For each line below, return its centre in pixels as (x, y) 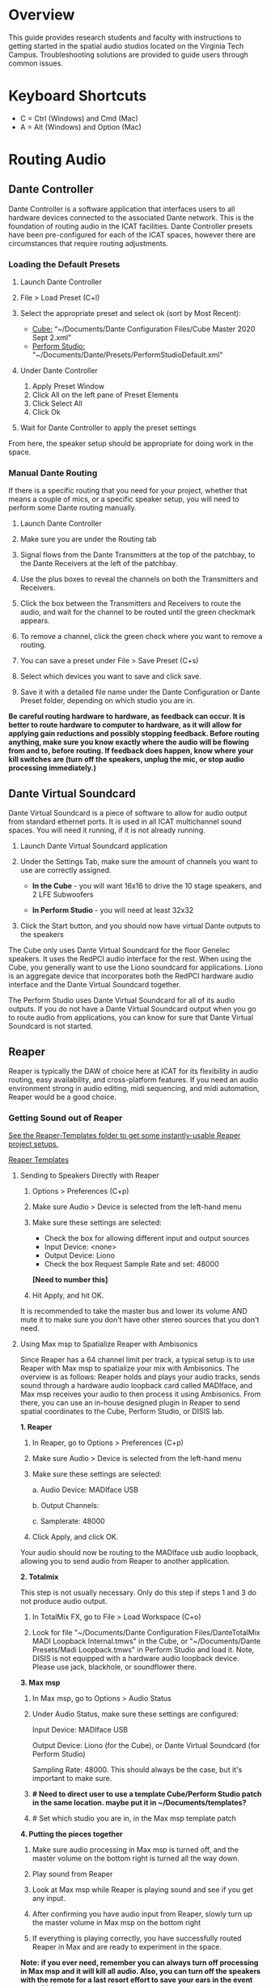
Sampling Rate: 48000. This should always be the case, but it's (137, 1770)
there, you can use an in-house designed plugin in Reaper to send (130, 1403)
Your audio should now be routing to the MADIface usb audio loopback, (139, 1553)
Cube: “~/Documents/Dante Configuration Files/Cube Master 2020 (144, 329)
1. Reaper (36, 1427)
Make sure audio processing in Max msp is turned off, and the (135, 1850)
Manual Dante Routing (53, 473)
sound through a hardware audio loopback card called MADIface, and (136, 1386)
